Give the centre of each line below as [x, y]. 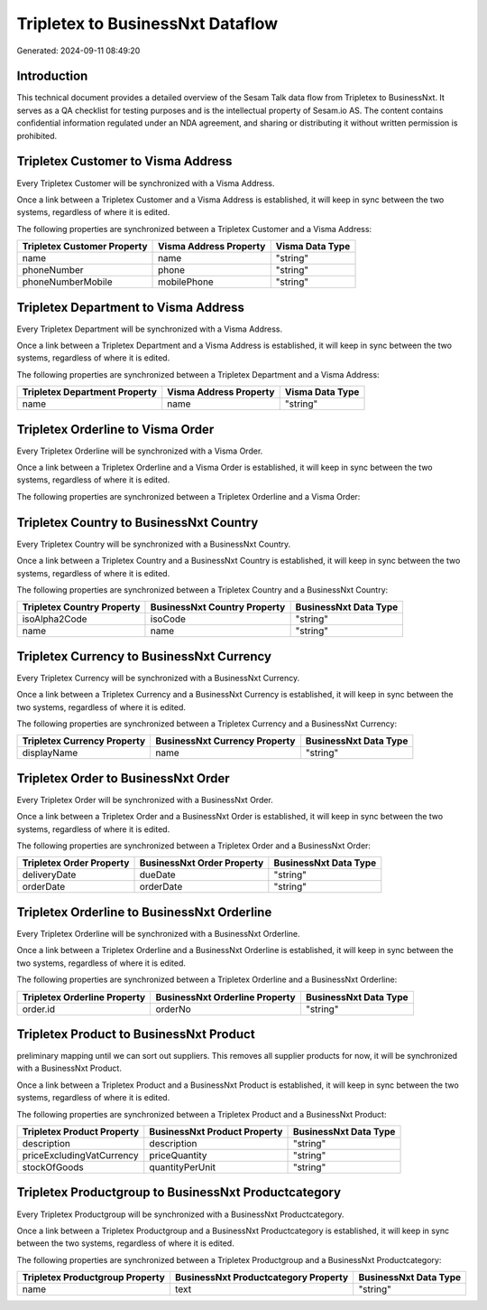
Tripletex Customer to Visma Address [124, 161]
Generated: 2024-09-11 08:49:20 [78, 51]
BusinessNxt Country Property [218, 607]
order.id [39, 1009]
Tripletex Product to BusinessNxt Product [136, 1034]
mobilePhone [186, 282]
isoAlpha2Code [55, 619]
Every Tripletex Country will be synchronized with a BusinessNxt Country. [154, 544]
